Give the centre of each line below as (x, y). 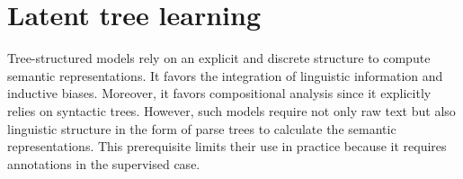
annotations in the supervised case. (104, 163)
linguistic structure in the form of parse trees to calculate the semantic (202, 128)
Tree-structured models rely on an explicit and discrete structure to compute (219, 58)
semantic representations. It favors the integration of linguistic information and (225, 75)
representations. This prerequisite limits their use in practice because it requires (227, 146)
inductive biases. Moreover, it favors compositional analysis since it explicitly (219, 93)
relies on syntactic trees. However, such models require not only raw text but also (231, 110)
